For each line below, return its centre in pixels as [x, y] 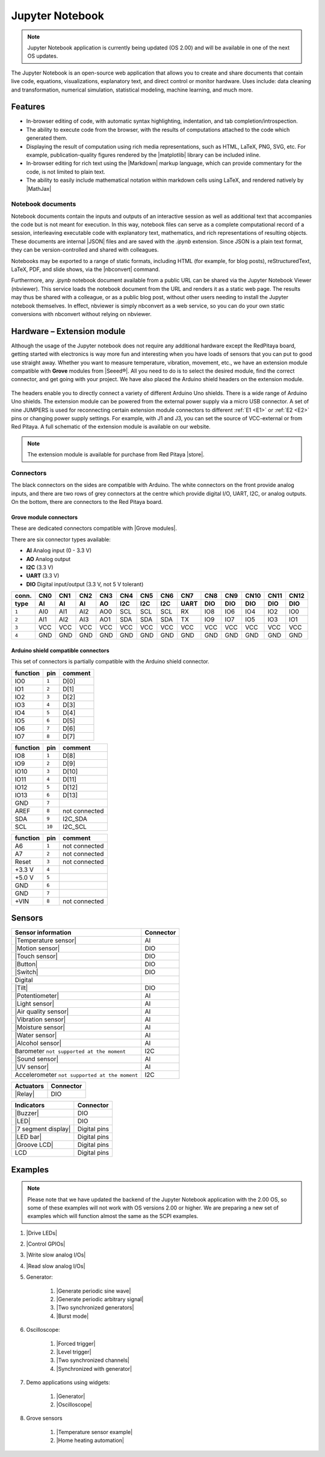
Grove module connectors [45, 517]
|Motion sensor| [37, 948]
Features [28, 107]
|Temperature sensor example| [94, 1432]
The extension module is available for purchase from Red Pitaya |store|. [116, 455]
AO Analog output [48, 559]
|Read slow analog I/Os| [56, 1266]
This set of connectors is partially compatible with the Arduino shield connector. [110, 662]
